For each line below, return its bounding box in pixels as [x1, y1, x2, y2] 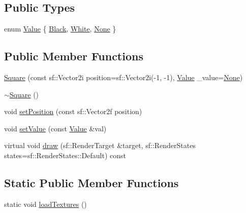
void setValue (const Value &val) [4, 123, 107, 133]
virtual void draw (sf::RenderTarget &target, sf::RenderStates [4, 140, 196, 151]
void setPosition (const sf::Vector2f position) [4, 106, 142, 117]
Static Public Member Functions [4, 174, 179, 190]
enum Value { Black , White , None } [4, 23, 116, 34]
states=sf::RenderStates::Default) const [4, 150, 126, 160]
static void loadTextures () [4, 198, 87, 209]
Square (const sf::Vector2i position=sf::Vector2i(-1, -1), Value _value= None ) [4, 72, 243, 82]
